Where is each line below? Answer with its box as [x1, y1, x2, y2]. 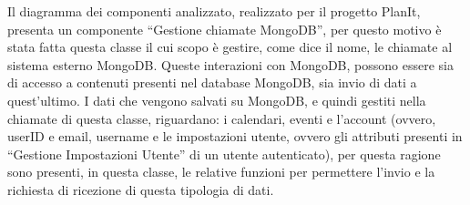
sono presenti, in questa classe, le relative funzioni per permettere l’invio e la [7, 162, 435, 181]
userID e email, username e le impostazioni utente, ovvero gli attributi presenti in [7, 127, 463, 146]
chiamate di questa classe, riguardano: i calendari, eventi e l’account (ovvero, [7, 108, 436, 128]
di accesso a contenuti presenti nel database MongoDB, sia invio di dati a [7, 73, 417, 92]
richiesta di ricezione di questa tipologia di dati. [7, 179, 274, 199]
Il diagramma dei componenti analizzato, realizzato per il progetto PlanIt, [7, 2, 421, 20]
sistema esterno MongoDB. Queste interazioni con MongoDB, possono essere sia [7, 55, 454, 74]
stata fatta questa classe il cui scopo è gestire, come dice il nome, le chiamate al [7, 37, 453, 56]
